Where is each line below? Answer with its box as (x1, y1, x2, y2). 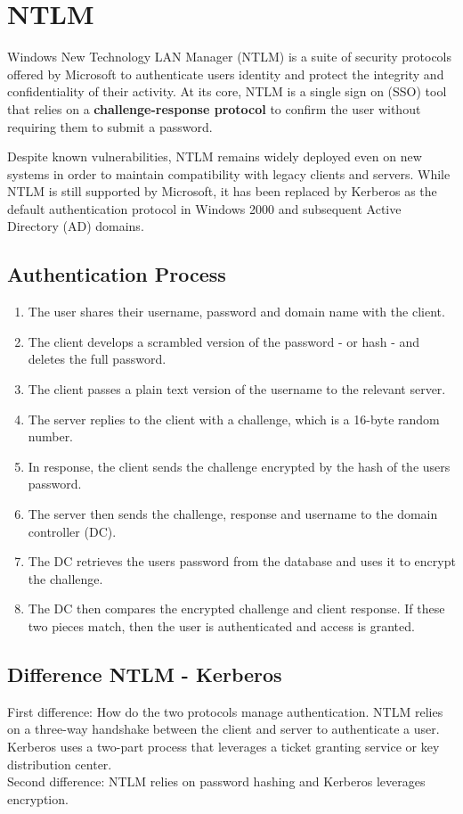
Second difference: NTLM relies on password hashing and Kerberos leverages (7, 772, 426, 791)
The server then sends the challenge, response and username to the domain (28, 505, 438, 523)
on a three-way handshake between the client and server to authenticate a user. (7, 719, 440, 738)
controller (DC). (28, 522, 117, 540)
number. (28, 427, 74, 446)
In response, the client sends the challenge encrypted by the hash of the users (28, 456, 451, 475)
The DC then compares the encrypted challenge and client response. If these (28, 599, 445, 618)
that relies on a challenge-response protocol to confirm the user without (7, 99, 421, 118)
